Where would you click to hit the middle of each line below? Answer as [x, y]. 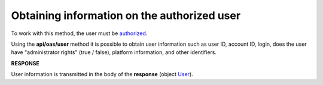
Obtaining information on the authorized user [126, 15]
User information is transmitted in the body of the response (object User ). [102, 74]
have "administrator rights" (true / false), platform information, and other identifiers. [114, 52]
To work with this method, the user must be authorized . [79, 33]
